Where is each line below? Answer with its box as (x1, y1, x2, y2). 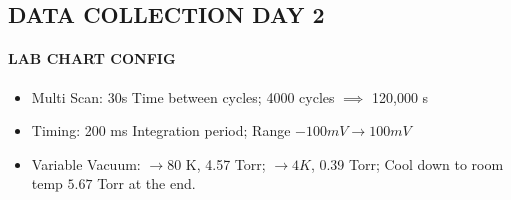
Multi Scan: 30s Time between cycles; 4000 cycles (31, 86, 335, 107)
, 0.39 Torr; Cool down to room (310, 153, 504, 174)
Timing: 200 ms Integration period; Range (31, 120, 291, 141)
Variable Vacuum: (31, 153, 141, 174)
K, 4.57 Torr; (185, 153, 266, 174)
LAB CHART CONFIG (8, 48, 176, 69)
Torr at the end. (97, 173, 196, 194)
